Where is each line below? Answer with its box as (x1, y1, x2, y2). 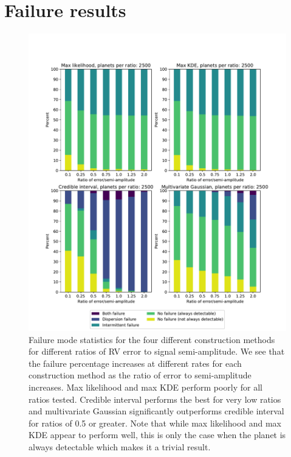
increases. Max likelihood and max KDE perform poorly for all (29, 380, 263, 393)
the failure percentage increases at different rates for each (29, 356, 242, 369)
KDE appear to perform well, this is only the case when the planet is (29, 428, 286, 441)
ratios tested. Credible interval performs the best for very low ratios (29, 392, 281, 405)
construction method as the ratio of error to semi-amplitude (29, 369, 252, 381)
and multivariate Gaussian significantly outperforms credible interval (29, 405, 284, 417)
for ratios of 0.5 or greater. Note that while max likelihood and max (29, 416, 282, 429)
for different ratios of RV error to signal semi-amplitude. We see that (29, 345, 285, 358)
